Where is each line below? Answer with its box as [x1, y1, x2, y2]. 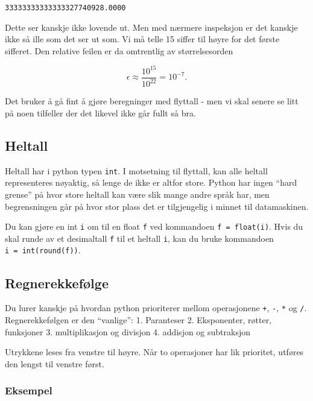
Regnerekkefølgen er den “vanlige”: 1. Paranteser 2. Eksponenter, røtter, [5, 314, 272, 326]
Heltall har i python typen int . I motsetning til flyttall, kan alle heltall [5, 164, 268, 177]
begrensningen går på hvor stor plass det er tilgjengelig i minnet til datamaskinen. [5, 200, 309, 212]
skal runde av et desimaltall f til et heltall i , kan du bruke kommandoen [5, 232, 274, 244]
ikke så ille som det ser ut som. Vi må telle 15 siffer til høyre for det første [5, 33, 280, 45]
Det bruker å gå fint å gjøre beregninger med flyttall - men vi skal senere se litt [5, 95, 299, 107]
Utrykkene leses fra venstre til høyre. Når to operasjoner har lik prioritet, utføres [5, 346, 304, 358]
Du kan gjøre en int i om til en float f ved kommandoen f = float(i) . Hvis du [5, 220, 303, 233]
